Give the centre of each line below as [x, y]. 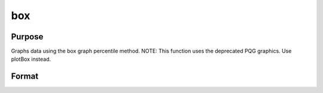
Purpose [27, 37]
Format [25, 77]
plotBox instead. [31, 59]
